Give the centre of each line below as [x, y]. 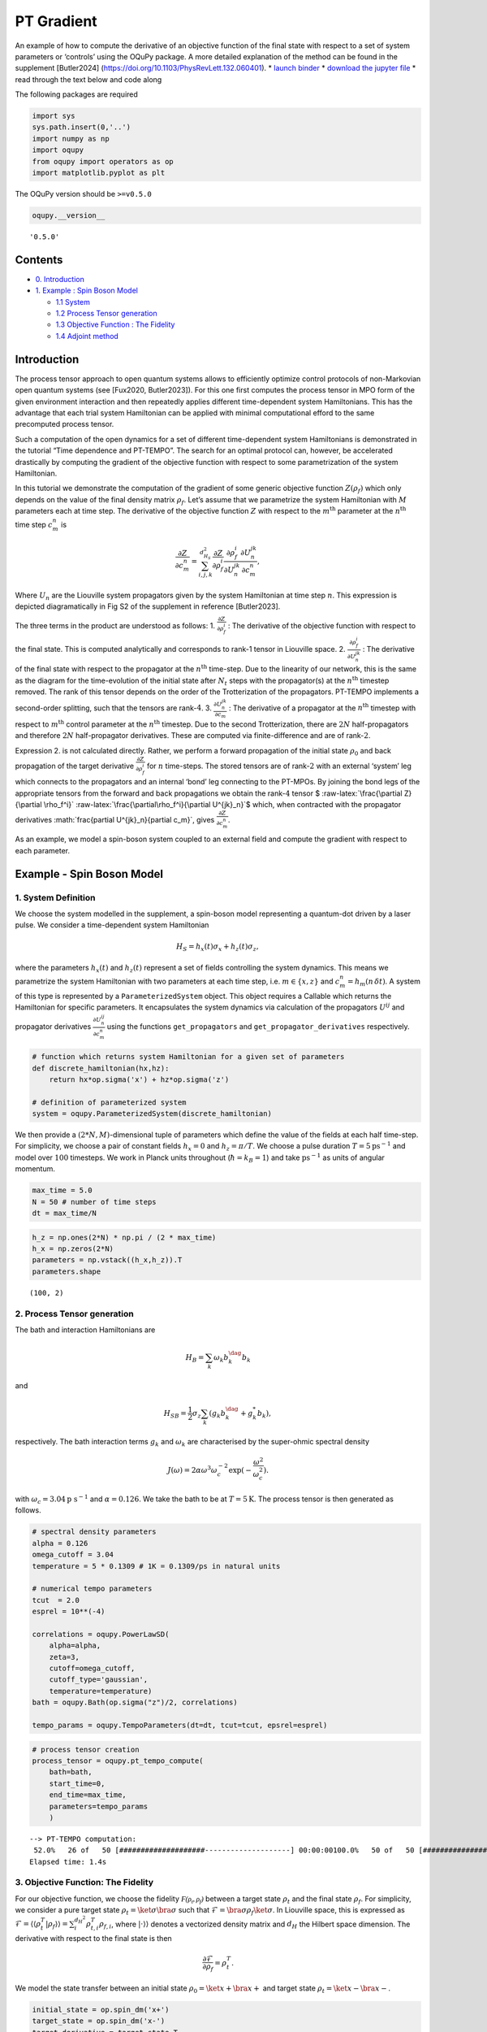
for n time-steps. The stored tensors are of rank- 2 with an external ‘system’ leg [279, 766]
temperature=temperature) [101, 1691]
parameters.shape [67, 1271]
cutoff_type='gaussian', [99, 1680]
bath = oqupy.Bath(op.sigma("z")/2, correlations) [135, 1702]
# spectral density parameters [95, 1532]
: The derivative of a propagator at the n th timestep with [322, 707]
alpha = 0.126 [60, 1543]
